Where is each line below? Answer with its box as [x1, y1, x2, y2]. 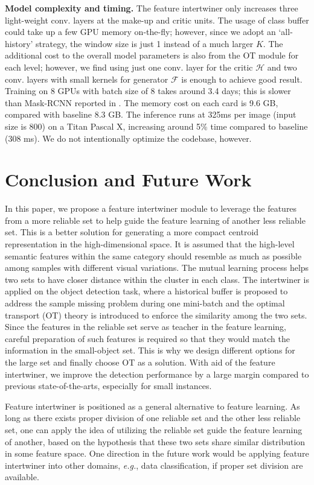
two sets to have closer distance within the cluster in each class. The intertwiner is [5, 273, 309, 285]
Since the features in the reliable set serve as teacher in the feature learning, [5, 320, 287, 333]
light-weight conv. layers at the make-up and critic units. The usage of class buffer [5, 13, 309, 26]
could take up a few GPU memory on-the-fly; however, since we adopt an [5, 25, 276, 38]
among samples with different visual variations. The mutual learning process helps [5, 261, 309, 274]
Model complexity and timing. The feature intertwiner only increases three [5, 2, 298, 14]
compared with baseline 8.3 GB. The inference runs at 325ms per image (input [5, 108, 296, 121]
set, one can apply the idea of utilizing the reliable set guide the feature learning [5, 423, 303, 436]
